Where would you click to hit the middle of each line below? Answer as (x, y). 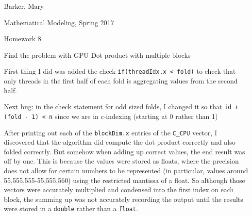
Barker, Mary (24, 6)
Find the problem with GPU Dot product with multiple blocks (97, 55)
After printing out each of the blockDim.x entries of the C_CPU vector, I (110, 132)
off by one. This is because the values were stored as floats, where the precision (121, 161)
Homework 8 (23, 39)
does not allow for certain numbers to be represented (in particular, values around (126, 170)
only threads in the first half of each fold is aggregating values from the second (121, 81)
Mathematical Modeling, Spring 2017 (59, 22)
